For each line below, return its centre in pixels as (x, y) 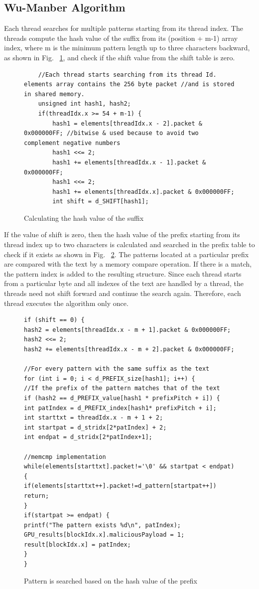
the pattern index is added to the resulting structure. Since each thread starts (123, 273)
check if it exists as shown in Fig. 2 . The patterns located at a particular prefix (127, 254)
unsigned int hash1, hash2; (84, 104)
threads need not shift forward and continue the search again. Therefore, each (123, 293)
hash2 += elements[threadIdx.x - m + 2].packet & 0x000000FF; (129, 350)
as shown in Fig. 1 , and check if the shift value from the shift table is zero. (120, 57)
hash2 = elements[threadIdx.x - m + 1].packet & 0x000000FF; (128, 330)
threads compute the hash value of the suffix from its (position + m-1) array (121, 38)
